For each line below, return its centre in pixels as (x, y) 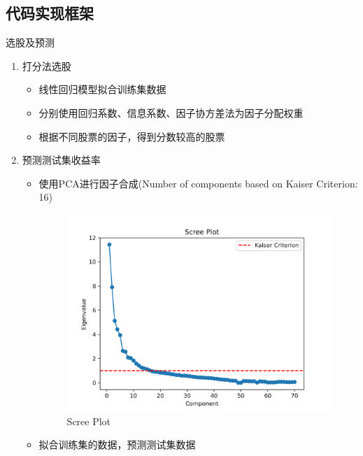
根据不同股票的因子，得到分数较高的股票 (132, 136)
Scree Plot (89, 421)
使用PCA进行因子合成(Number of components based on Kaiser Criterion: (198, 183)
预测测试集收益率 (61, 160)
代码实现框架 (50, 13)
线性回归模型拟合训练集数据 (102, 89)
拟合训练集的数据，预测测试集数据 (117, 444)
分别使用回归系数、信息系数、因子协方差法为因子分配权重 (171, 112)
